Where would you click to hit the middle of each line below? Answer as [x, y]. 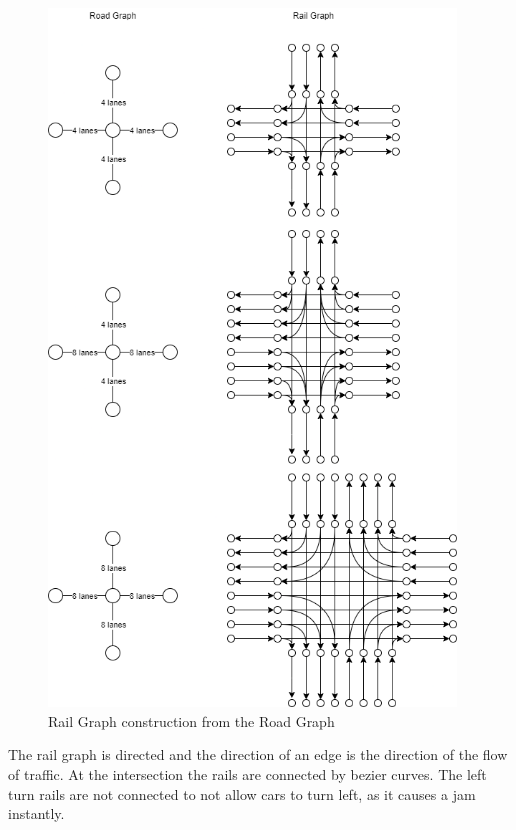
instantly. [36, 813]
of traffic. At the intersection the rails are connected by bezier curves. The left [247, 773]
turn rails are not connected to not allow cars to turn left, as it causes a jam [242, 793]
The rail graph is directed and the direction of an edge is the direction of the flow [258, 754]
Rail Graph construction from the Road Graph [191, 720]
